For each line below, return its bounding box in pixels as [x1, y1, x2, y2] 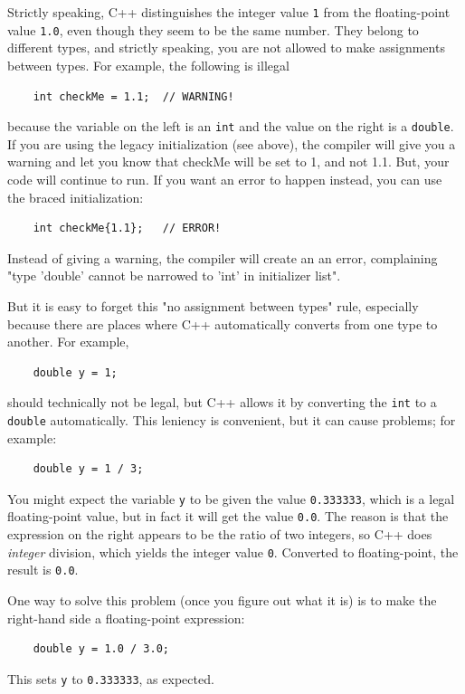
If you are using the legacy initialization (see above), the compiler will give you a [7, 134, 456, 153]
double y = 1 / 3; [33, 462, 144, 476]
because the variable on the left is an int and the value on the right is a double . [7, 117, 454, 136]
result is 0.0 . [7, 560, 79, 579]
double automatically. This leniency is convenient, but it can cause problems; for [7, 410, 456, 429]
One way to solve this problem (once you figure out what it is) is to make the [7, 591, 437, 609]
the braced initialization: [7, 187, 144, 206]
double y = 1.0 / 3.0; [33, 642, 169, 656]
